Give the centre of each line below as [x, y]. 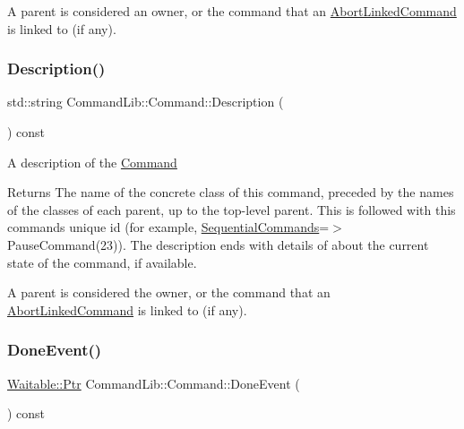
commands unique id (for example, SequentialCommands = [168, 227]
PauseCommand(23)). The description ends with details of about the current [218, 244]
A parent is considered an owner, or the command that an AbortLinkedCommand [232, 11]
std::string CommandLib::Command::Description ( [146, 102]
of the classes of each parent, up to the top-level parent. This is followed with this [232, 209]
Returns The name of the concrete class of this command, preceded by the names [231, 192]
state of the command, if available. [102, 262]
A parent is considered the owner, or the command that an [169, 292]
